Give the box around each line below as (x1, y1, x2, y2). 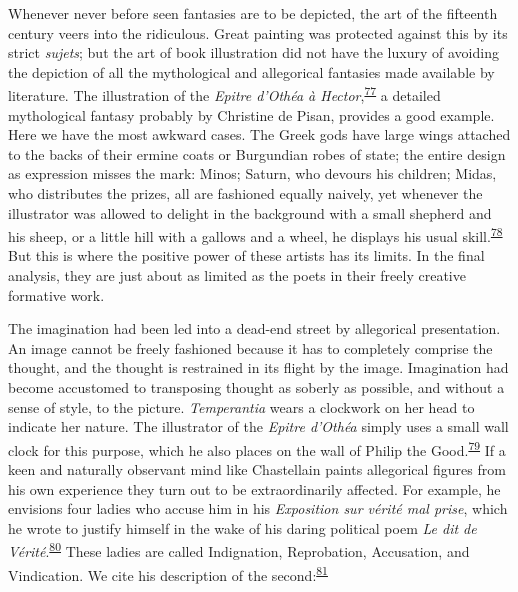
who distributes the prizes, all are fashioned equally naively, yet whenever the (8, 183, 483, 203)
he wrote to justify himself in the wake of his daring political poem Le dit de (8, 517, 477, 538)
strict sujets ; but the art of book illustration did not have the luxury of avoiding (8, 42, 499, 63)
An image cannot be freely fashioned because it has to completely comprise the (8, 337, 493, 358)
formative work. (8, 284, 105, 305)
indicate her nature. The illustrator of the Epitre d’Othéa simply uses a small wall (8, 416, 509, 437)
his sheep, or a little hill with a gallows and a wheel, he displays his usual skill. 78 (8, 223, 503, 246)
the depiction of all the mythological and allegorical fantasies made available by (8, 61, 495, 82)
